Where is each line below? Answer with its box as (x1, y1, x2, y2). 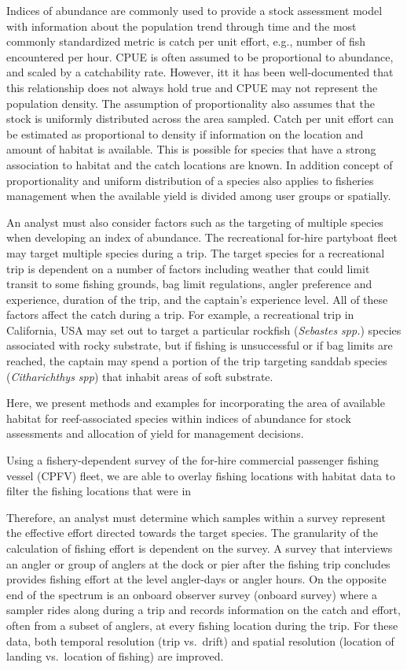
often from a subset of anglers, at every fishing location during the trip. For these (6, 616, 398, 633)
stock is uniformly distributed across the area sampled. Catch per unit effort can (6, 110, 394, 127)
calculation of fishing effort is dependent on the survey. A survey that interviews (6, 540, 393, 556)
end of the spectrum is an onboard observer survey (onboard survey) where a (6, 586, 378, 602)
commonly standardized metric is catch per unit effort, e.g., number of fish (6, 33, 365, 50)
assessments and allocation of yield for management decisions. (6, 425, 304, 442)
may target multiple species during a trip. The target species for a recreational (6, 244, 385, 261)
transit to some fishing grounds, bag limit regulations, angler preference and (6, 276, 372, 292)
